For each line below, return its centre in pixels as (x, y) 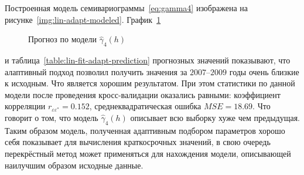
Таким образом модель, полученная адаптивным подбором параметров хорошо (145, 130)
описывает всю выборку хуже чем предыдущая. (215, 117)
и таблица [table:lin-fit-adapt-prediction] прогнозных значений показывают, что (148, 60)
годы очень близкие (264, 71)
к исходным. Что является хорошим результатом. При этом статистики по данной (150, 83)
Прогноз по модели (62, 39)
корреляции (25, 106)
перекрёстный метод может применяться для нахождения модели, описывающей (148, 153)
